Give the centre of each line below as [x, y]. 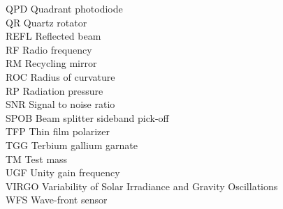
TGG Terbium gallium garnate [72, 145]
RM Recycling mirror [51, 63]
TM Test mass [37, 158]
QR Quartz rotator [46, 22]
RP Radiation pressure [55, 90]
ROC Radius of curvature [60, 76]
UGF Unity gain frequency [63, 172]
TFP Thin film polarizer [58, 131]
